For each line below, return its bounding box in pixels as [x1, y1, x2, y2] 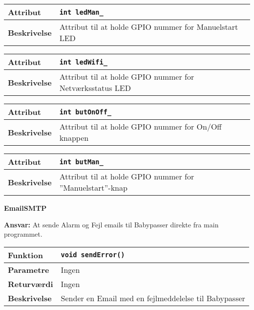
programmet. [4, 229, 42, 239]
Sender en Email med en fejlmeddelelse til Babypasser [61, 292, 245, 304]
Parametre [8, 264, 49, 275]
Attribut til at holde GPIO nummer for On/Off [59, 121, 222, 132]
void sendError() [61, 251, 125, 259]
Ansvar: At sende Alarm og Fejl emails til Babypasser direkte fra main [4, 219, 219, 229]
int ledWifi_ [59, 58, 107, 66]
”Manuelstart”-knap [59, 182, 127, 193]
